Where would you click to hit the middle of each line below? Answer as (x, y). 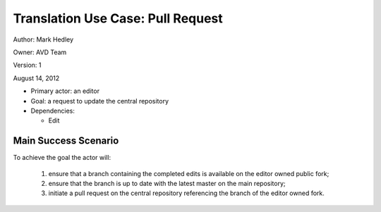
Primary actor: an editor (65, 91)
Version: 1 (27, 65)
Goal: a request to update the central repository (100, 101)
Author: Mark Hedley (43, 39)
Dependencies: (53, 111)
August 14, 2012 (36, 78)
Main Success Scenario (66, 141)
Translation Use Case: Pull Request (118, 18)
